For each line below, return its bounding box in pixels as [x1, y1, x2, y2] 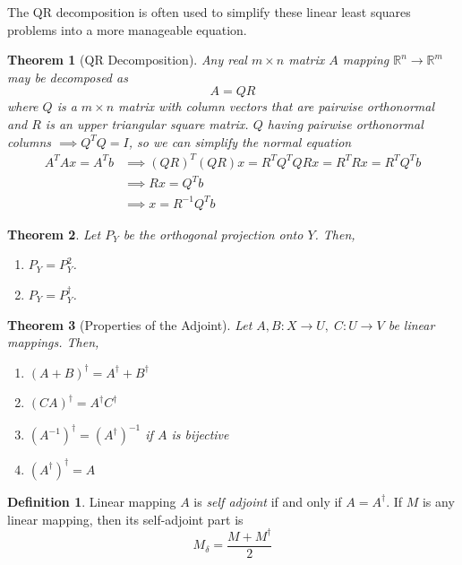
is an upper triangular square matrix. [45, 114, 249, 133]
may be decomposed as [7, 67, 128, 86]
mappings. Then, [7, 333, 99, 352]
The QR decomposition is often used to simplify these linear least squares [7, 3, 411, 21]
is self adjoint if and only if [193, 491, 342, 510]
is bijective [171, 425, 229, 444]
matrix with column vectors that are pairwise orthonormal [118, 97, 434, 116]
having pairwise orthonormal [267, 114, 423, 133]
